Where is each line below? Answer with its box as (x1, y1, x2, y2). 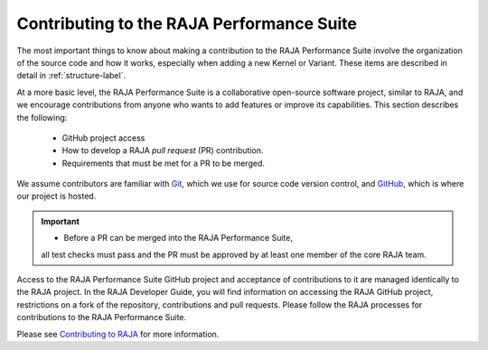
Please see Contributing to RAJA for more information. (16, 328, 220, 339)
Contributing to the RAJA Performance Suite (16, 14, 357, 33)
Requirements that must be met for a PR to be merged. (61, 158, 266, 169)
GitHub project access (61, 132, 145, 143)
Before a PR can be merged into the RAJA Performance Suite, (63, 233, 294, 244)
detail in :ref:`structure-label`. (16, 70, 127, 81)
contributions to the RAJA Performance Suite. (16, 312, 187, 323)
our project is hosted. (16, 190, 97, 202)
